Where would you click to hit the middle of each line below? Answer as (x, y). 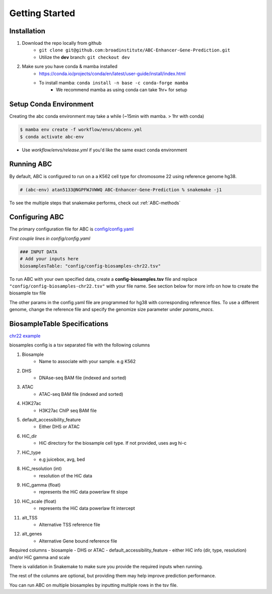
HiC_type (31, 452)
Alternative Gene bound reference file (78, 541)
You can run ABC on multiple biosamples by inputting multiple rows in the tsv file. (94, 585)
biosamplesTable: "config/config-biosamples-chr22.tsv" (90, 266)
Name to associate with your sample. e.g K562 (87, 362)
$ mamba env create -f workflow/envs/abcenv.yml (81, 130)
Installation (27, 31)
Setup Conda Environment (52, 104)
